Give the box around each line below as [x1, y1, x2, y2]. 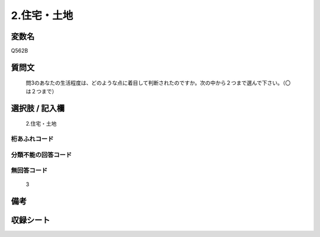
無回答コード [11, 166, 48, 175]
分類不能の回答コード [11, 150, 72, 159]
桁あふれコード [11, 135, 54, 143]
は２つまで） [25, 88, 57, 95]
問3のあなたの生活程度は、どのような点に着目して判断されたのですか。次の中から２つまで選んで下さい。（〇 [25, 79, 291, 87]
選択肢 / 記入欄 [11, 103, 65, 113]
